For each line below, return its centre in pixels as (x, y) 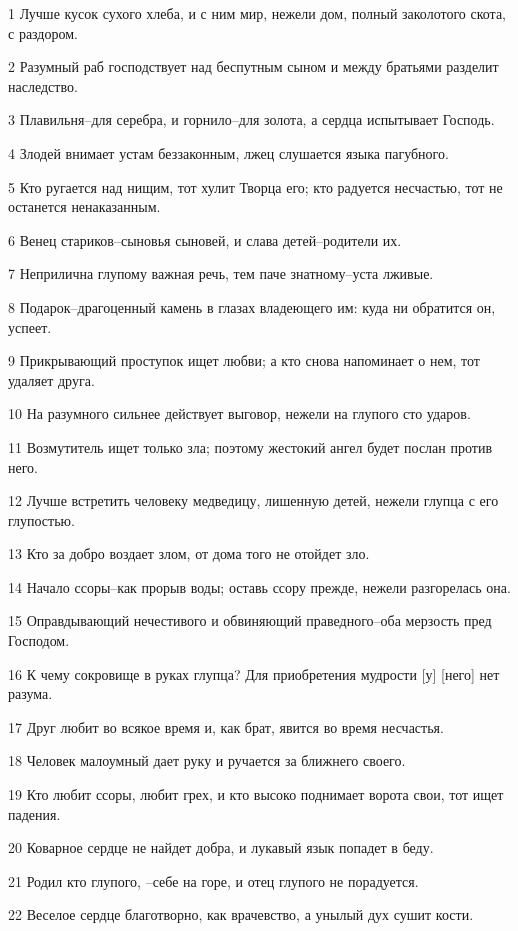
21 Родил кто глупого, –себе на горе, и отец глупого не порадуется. (213, 880)
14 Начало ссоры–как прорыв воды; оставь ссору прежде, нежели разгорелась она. (259, 586)
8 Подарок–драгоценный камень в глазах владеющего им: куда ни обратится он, (252, 306)
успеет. (30, 326)
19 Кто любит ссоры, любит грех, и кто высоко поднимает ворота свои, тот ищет (256, 794)
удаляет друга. (51, 379)
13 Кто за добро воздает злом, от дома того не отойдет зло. (189, 553)
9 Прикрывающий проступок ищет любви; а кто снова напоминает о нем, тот (244, 360)
